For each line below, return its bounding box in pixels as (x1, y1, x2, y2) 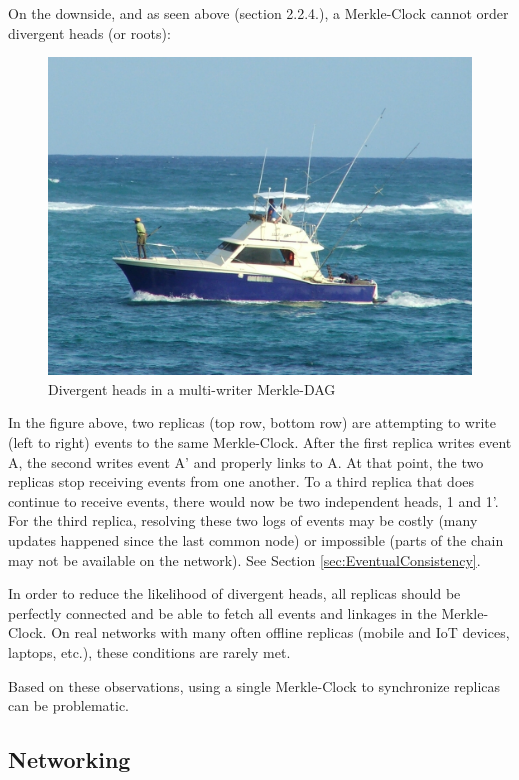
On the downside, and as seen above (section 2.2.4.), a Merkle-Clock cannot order (8, 3, 509, 23)
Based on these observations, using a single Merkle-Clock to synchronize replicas (8, 675, 501, 696)
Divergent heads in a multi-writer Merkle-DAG (48, 378, 336, 399)
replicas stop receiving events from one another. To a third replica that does (8, 471, 475, 492)
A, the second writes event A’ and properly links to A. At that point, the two (8, 451, 484, 472)
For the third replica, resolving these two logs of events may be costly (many (8, 510, 478, 531)
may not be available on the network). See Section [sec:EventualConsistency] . (8, 549, 481, 570)
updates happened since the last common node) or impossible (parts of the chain (8, 529, 504, 550)
